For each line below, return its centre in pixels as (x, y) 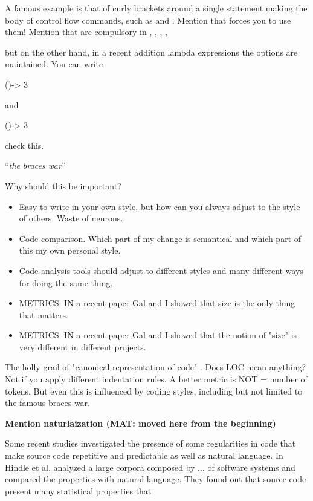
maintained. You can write (54, 64)
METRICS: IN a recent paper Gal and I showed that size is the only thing (157, 303)
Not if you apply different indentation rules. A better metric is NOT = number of (156, 379)
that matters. (44, 314)
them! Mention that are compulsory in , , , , (86, 32)
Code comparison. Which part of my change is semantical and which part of (160, 238)
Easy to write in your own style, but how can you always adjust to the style (160, 206)
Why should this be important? (63, 185)
